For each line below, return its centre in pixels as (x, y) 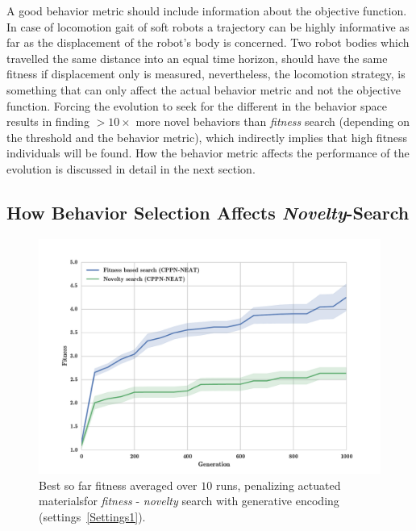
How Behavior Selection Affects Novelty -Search (208, 212)
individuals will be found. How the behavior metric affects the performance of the (208, 153)
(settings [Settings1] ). (92, 517)
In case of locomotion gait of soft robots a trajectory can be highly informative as (208, 26)
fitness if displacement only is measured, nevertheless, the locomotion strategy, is (206, 74)
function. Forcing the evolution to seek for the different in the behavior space (197, 105)
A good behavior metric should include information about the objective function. (207, 10)
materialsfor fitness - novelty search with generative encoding (189, 501)
